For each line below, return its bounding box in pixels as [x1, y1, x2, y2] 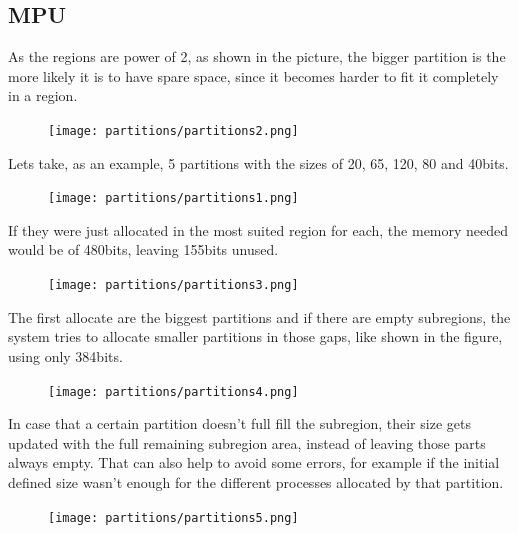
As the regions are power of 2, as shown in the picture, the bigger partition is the [8, 46, 506, 67]
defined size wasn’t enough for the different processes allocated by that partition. [8, 471, 504, 492]
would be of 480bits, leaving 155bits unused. [8, 239, 279, 260]
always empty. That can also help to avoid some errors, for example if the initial [8, 452, 500, 473]
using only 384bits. [8, 345, 123, 366]
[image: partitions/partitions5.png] [48, 510, 299, 525]
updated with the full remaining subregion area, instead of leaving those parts [8, 432, 486, 453]
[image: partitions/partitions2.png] [48, 123, 299, 138]
